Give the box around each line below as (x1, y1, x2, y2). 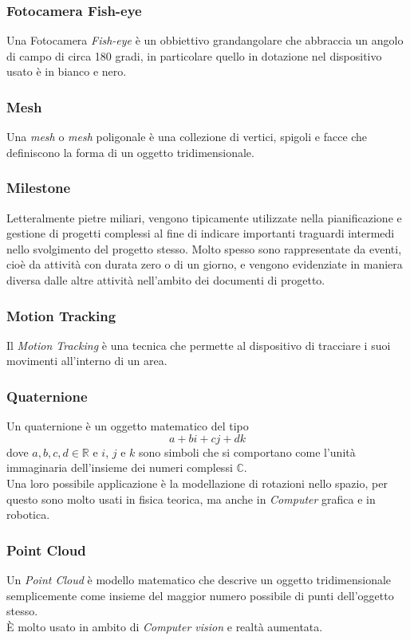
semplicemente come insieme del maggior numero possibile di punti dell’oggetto (6, 587, 394, 603)
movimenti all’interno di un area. (6, 352, 168, 369)
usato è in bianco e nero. (6, 63, 127, 80)
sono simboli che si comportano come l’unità (139, 443, 356, 460)
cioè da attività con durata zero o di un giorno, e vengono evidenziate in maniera (6, 256, 403, 273)
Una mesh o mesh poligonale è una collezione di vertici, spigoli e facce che (6, 128, 368, 145)
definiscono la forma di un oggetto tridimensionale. (6, 143, 254, 160)
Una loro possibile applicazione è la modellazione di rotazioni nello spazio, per (6, 475, 388, 491)
